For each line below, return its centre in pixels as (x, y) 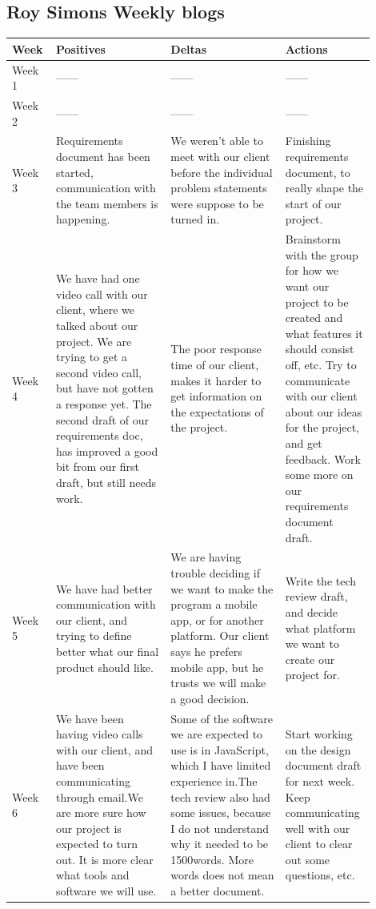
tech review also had (220, 796)
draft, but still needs (106, 482)
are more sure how (101, 812)
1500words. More (212, 859)
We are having (206, 557)
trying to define (94, 635)
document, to (318, 172)
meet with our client (220, 157)
